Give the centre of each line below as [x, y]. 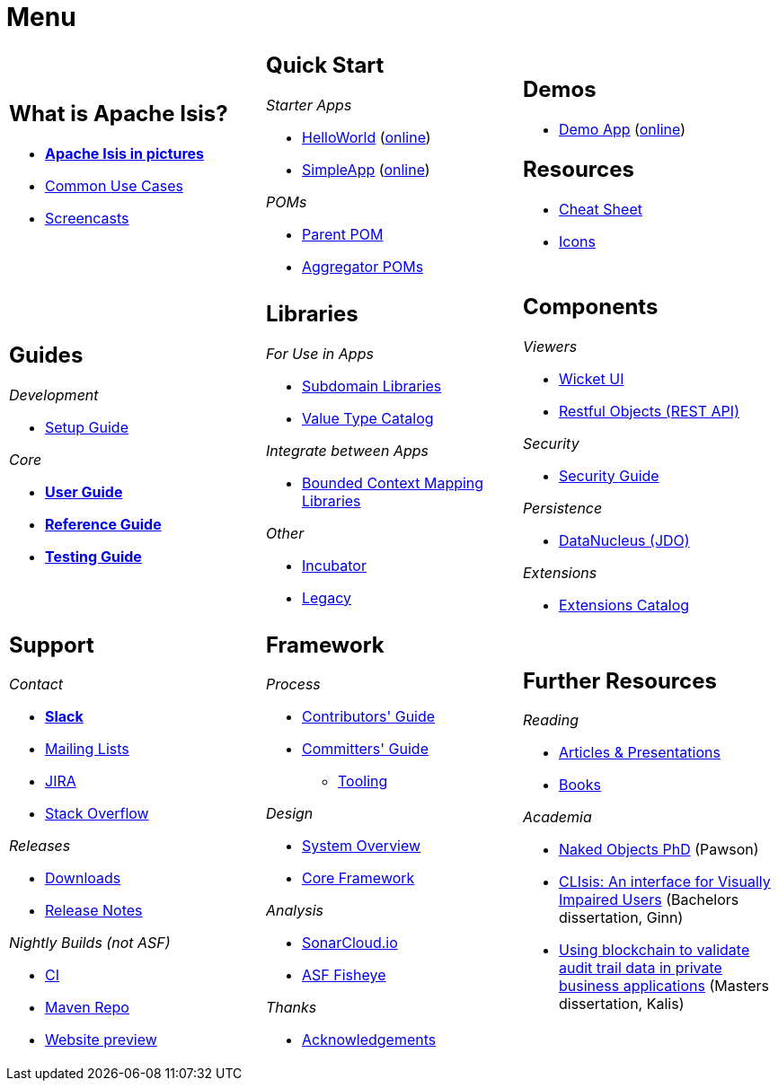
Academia [557, 817]
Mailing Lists [87, 749]
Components [590, 306]
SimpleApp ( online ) [366, 169]
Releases [40, 846]
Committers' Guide [365, 749]
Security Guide [609, 475]
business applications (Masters [664, 986]
